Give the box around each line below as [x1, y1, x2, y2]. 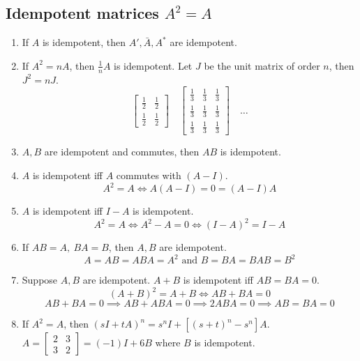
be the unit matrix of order [204, 58, 320, 72]
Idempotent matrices [6, 2, 159, 24]
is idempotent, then [42, 35, 126, 49]
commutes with [116, 167, 181, 182]
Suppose [22, 272, 58, 287]
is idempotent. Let [114, 58, 193, 72]
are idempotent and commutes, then [44, 144, 200, 159]
